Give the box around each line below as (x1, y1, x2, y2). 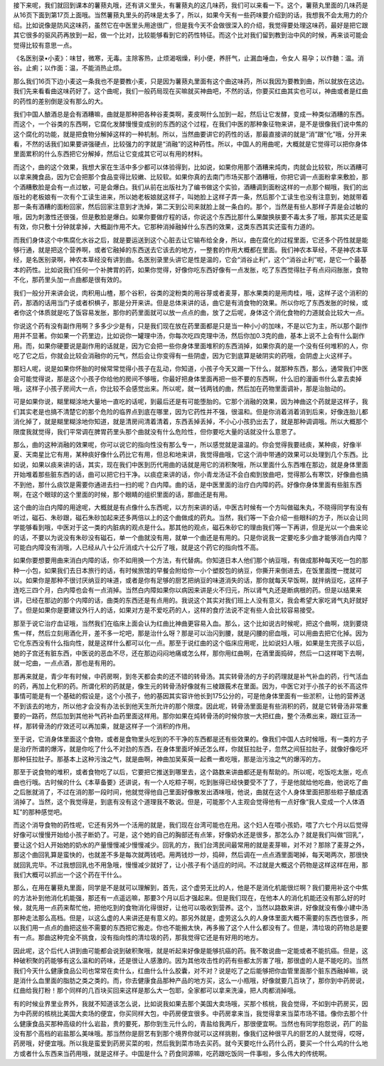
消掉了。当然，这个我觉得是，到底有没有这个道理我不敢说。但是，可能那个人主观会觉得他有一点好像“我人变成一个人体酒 (13, 798, 366, 806)
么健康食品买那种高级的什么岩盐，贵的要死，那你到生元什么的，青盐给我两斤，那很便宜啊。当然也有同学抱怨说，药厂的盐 (13, 1019, 368, 1028)
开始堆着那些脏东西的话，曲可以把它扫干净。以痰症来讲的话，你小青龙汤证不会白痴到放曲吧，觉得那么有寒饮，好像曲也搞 (13, 470, 368, 479)
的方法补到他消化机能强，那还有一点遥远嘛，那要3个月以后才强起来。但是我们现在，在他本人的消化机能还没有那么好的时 (13, 893, 366, 902)
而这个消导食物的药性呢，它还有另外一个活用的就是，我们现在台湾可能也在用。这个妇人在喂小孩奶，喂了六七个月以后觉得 (13, 820, 368, 829)
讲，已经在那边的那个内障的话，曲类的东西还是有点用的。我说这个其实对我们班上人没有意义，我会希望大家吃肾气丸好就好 (13, 596, 368, 604)
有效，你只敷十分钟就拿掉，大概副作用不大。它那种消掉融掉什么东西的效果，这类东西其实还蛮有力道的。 (13, 223, 319, 231)
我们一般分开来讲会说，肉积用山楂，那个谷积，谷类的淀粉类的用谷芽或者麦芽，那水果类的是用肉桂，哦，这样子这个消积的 (13, 288, 368, 297)
